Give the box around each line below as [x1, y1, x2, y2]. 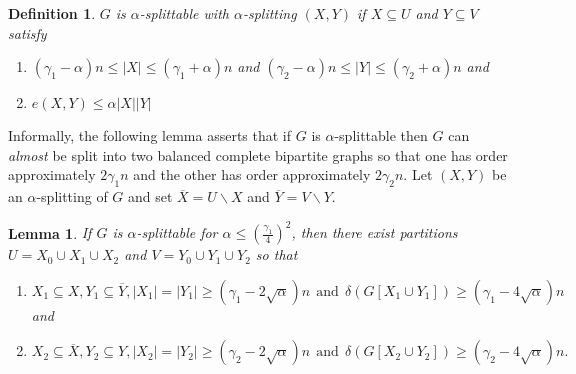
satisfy [8, 22, 47, 43]
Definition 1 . [8, 3, 96, 23]
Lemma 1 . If [8, 222, 92, 243]
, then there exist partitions [291, 222, 458, 243]
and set [128, 186, 173, 207]
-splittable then [334, 125, 428, 146]
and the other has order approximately [133, 164, 371, 185]
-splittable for [136, 222, 218, 243]
